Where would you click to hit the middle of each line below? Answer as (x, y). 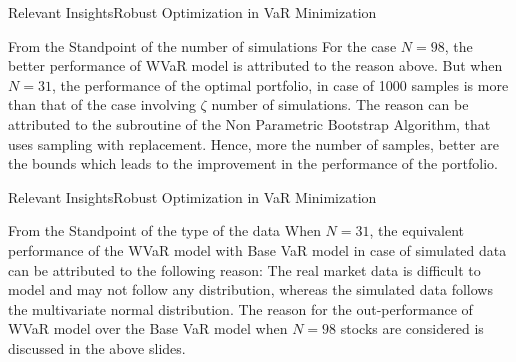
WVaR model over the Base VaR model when (148, 328)
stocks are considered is (412, 328)
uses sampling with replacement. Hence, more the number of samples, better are (253, 143)
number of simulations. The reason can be (340, 104)
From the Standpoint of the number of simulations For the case (202, 45)
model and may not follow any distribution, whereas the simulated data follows (250, 289)
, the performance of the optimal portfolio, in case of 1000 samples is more (280, 84)
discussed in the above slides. (97, 347)
